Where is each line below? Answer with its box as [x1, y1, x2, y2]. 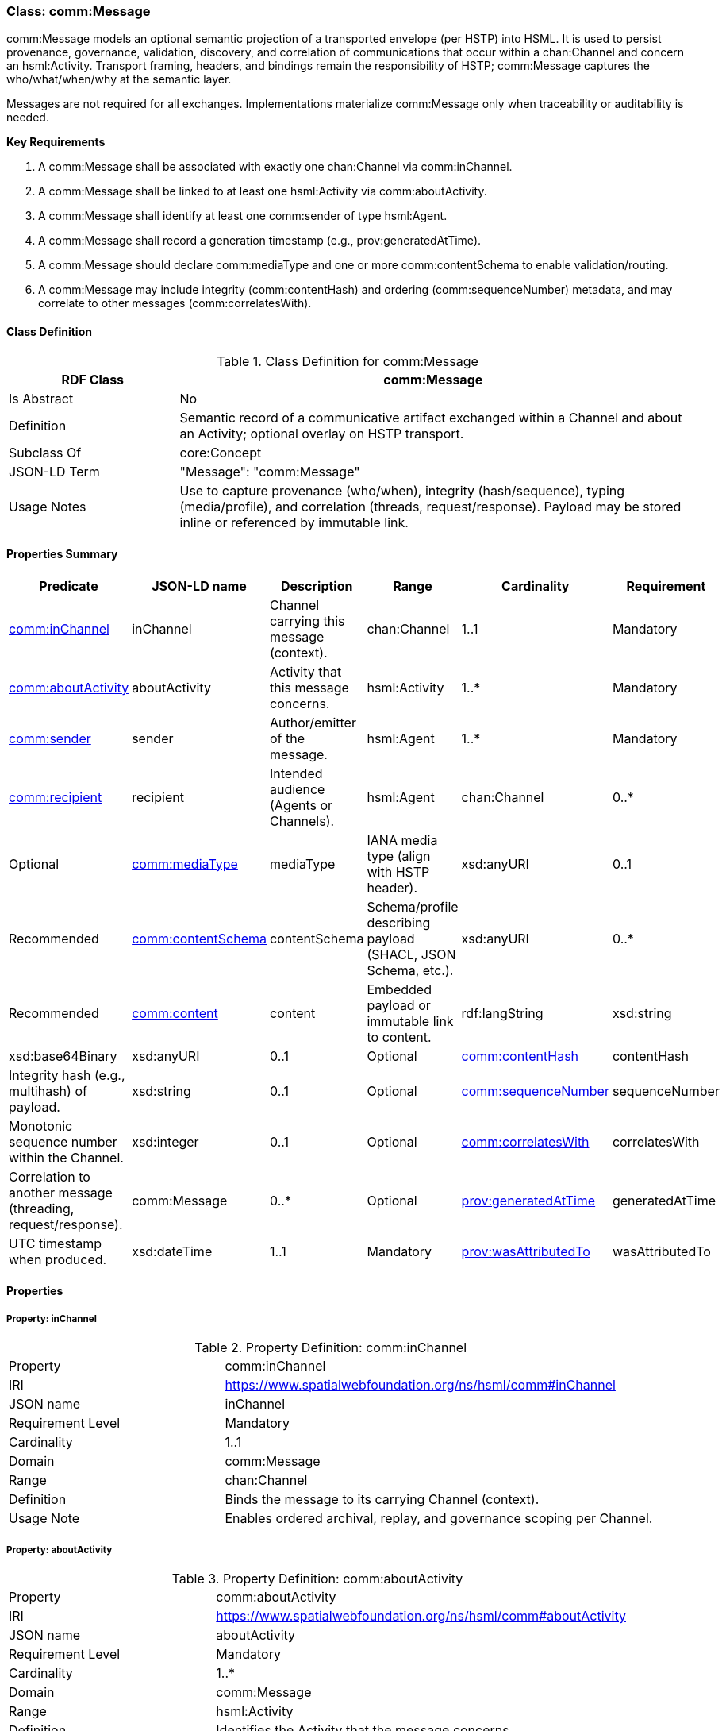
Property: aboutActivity [6, 1544, 113, 1556]
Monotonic [9, 1117, 73, 1134]
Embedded [367, 981, 432, 997]
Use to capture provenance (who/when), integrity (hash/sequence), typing [179, 482, 625, 499]
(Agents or [270, 796, 333, 813]
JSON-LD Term [9, 463, 100, 480]
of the [270, 730, 305, 746]
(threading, [9, 1200, 75, 1216]
